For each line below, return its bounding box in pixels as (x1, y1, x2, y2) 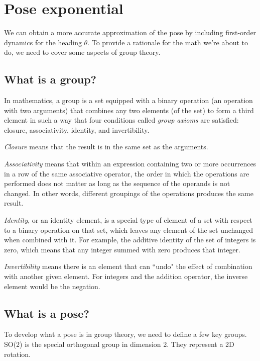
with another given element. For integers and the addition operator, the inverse (4, 271, 248, 282)
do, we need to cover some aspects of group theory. (4, 47, 161, 57)
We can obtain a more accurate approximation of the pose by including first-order (4, 27, 256, 38)
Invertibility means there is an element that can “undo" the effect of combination (4, 261, 252, 272)
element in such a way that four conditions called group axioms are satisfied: (4, 115, 239, 125)
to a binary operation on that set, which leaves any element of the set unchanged (4, 224, 253, 235)
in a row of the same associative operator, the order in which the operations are (4, 168, 249, 178)
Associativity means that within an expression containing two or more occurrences (4, 158, 256, 169)
